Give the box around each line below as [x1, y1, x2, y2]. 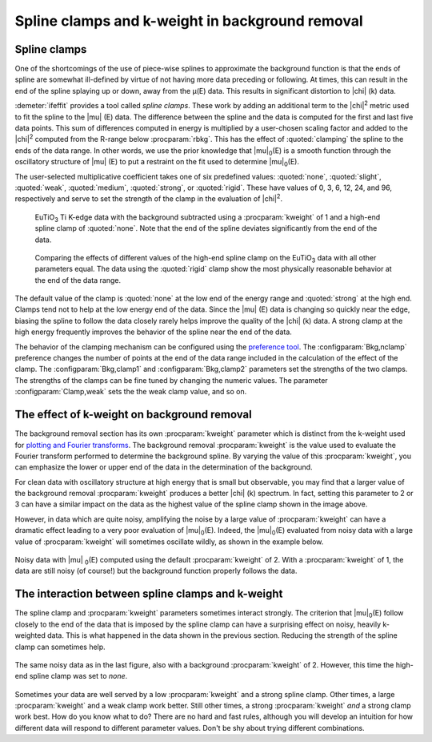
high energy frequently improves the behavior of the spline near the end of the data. [14, 327, 292, 337]
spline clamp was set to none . [29, 671, 128, 681]
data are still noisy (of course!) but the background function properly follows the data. [14, 566, 298, 576]
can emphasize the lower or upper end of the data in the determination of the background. [14, 462, 313, 472]
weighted [14, 631, 46, 640]
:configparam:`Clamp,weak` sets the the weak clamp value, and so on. [14, 387, 247, 397]
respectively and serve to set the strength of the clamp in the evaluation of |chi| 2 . [14, 192, 283, 204]
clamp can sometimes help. [14, 642, 106, 651]
